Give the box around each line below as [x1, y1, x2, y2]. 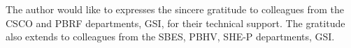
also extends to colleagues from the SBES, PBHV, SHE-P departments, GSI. [6, 29, 335, 44]
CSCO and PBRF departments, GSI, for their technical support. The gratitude [6, 15, 345, 30]
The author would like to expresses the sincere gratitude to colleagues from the [6, 2, 344, 16]
